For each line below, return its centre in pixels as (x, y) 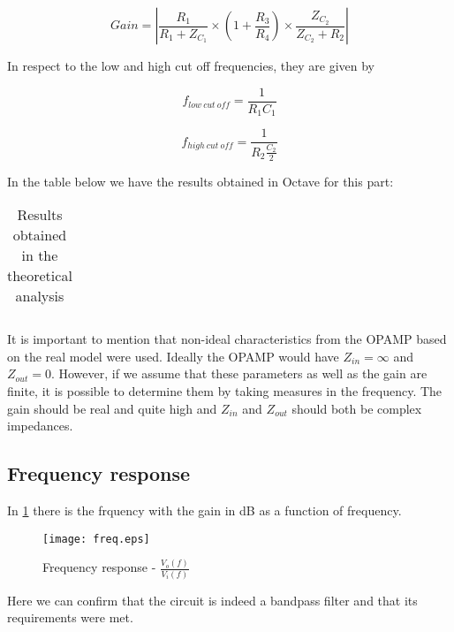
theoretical (40, 276)
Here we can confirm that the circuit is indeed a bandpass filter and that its (212, 600)
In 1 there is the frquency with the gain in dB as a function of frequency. (204, 510)
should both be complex (357, 408)
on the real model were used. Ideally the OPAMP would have (173, 356)
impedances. (40, 426)
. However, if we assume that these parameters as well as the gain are (239, 373)
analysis (40, 296)
